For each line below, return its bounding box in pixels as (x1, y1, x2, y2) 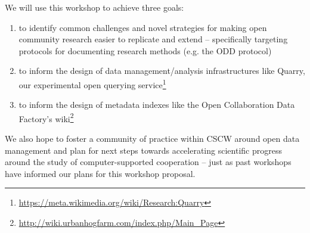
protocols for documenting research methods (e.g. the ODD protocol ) (18, 44, 272, 57)
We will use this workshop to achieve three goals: (5, 1, 184, 13)
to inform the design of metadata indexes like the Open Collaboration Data (18, 98, 295, 111)
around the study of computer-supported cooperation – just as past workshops (5, 156, 292, 168)
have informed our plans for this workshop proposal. (5, 167, 196, 179)
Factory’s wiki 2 (18, 110, 74, 125)
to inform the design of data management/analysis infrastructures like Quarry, (18, 64, 305, 77)
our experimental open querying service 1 (18, 76, 166, 91)
